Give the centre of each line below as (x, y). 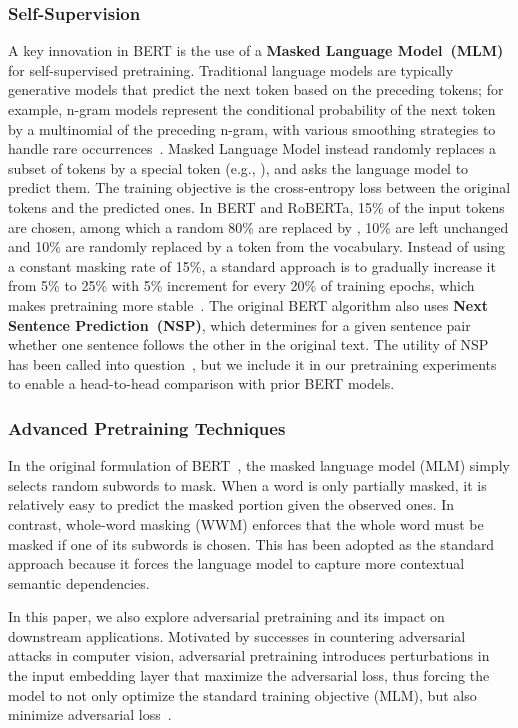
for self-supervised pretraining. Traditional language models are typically (231, 69)
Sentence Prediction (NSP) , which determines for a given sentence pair (239, 324)
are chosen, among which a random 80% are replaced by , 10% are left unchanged (258, 226)
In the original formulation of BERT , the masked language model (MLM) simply (259, 465)
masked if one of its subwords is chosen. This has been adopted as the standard (251, 543)
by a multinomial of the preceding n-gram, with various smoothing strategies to (252, 128)
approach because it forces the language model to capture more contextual (236, 563)
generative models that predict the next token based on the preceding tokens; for (256, 89)
